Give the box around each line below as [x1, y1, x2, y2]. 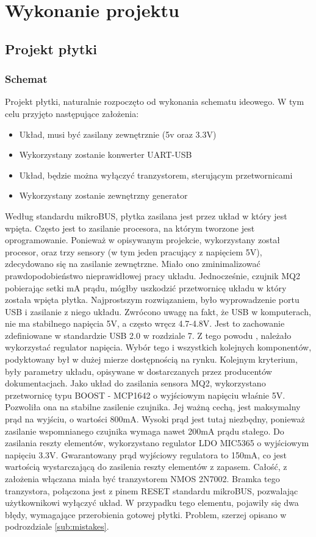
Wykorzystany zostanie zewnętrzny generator [19, 189, 188, 202]
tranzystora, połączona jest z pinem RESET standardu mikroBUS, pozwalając [5, 484, 298, 497]
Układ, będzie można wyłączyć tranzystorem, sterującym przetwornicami [19, 168, 293, 181]
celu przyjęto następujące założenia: [5, 107, 139, 119]
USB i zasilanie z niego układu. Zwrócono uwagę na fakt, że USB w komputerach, [5, 305, 311, 318]
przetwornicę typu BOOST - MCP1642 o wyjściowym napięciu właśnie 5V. [5, 388, 285, 401]
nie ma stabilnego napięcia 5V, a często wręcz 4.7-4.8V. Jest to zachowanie [5, 317, 285, 330]
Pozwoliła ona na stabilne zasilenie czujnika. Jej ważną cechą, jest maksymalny [5, 400, 301, 413]
